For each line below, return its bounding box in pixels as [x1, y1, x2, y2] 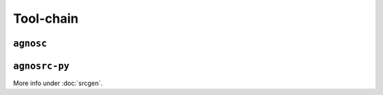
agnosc [13, 38, 48, 49]
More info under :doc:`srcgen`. [13, 79, 103, 88]
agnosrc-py [13, 60, 70, 72]
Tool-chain [13, 11, 79, 26]
